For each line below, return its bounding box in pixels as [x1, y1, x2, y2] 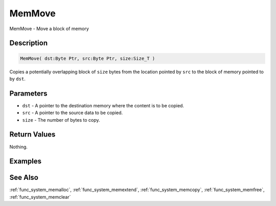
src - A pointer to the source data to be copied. [22, 110, 123, 116]
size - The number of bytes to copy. [22, 117, 100, 123]
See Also [9, 173, 38, 182]
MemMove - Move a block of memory [9, 26, 89, 32]
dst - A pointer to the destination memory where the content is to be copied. [22, 102, 184, 108]
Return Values [9, 130, 56, 139]
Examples [9, 157, 42, 166]
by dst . [9, 76, 26, 82]
